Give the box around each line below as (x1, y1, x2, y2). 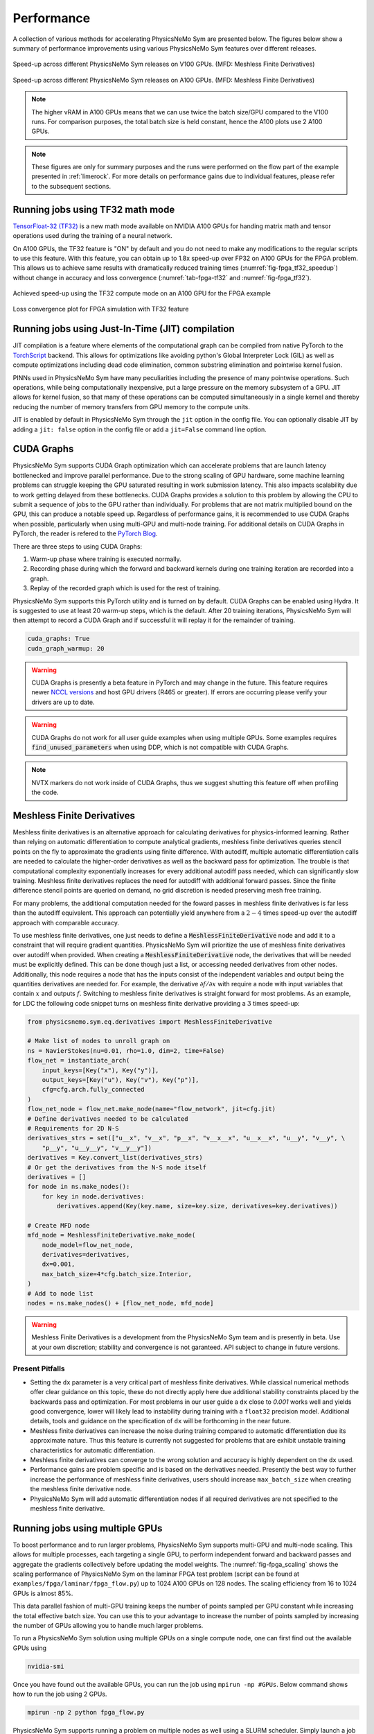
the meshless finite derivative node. (30, 1485, 132, 1493)
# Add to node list (27, 1289, 93, 1297)
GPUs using (12, 1644, 47, 1652)
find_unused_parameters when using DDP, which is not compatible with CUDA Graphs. (31, 743, 289, 751)
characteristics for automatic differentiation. (30, 1446, 156, 1454)
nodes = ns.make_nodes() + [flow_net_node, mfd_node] (27, 1299, 214, 1307)
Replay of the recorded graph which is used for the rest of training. (30, 584, 221, 592)
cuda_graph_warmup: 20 (27, 644, 105, 652)
